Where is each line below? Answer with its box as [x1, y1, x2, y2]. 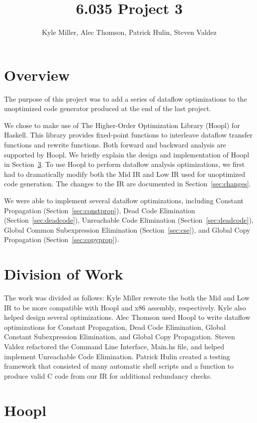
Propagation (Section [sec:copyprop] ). [4, 234, 119, 245]
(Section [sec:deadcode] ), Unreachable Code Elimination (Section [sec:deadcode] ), [4, 215, 254, 225]
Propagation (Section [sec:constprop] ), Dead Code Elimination [4, 205, 195, 215]
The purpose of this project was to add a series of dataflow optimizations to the [4, 93, 247, 104]
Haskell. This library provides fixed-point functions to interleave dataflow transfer [4, 130, 253, 140]
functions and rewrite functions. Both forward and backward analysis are [4, 140, 226, 150]
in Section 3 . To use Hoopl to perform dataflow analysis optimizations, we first [4, 159, 245, 169]
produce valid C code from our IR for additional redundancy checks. [4, 370, 212, 381]
